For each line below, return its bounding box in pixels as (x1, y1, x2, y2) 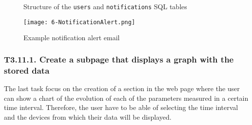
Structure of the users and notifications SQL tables (23, 1, 187, 11)
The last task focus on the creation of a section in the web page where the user (4, 83, 240, 94)
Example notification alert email (23, 32, 120, 43)
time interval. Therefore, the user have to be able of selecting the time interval (4, 102, 238, 112)
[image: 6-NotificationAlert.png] (23, 18, 136, 26)
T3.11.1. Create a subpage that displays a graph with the (4, 53, 234, 65)
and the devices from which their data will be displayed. (4, 111, 172, 122)
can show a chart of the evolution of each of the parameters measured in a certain (4, 93, 249, 103)
